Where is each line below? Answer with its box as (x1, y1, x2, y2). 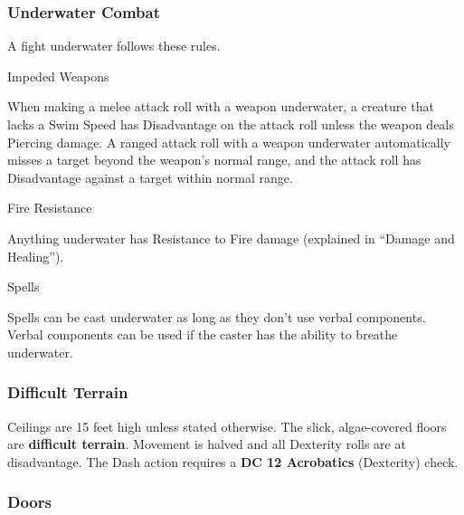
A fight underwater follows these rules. (7, 36, 221, 55)
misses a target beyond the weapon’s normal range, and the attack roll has (7, 150, 421, 169)
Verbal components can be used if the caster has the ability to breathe (7, 325, 398, 344)
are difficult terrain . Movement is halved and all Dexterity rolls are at (7, 434, 406, 453)
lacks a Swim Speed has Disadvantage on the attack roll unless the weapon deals (7, 115, 454, 133)
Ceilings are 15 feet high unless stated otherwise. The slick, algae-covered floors (7, 416, 447, 435)
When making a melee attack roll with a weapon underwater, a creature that (7, 97, 434, 116)
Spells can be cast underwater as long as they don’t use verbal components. (7, 307, 426, 326)
